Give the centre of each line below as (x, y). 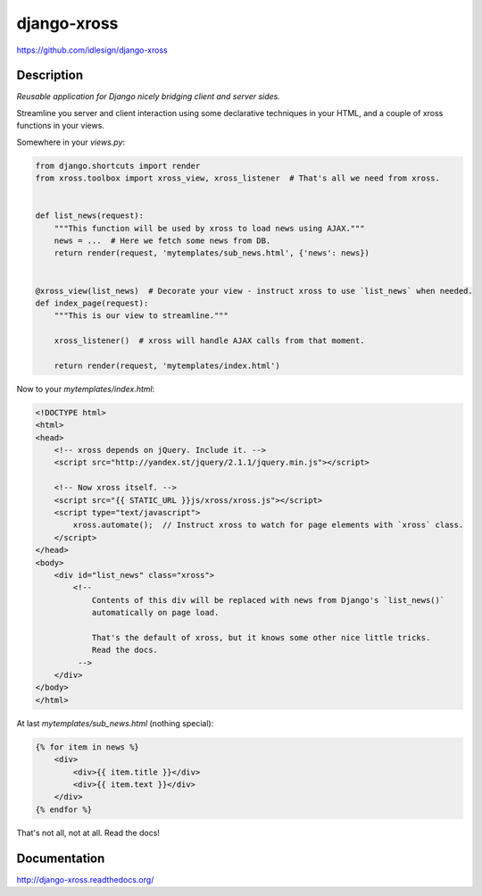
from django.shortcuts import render (118, 166)
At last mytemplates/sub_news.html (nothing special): (115, 723)
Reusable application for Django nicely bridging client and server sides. (148, 96)
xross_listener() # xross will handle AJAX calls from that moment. (209, 341)
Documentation (61, 858)
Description (50, 75)
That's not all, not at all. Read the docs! (88, 833)
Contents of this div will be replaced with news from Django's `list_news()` (268, 600)
